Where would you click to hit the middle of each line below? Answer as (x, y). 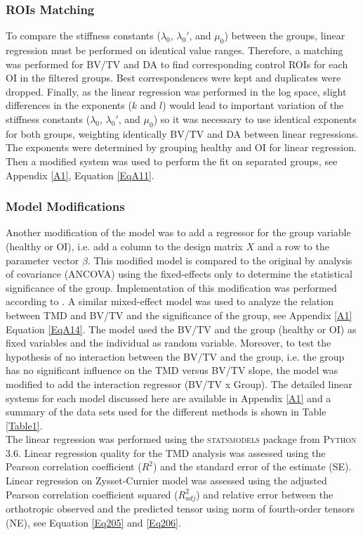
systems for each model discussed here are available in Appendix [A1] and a (169, 398)
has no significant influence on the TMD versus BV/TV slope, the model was (172, 370)
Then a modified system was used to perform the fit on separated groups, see (172, 161)
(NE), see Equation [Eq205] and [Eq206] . (93, 522)
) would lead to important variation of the (253, 105)
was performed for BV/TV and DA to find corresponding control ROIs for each (177, 64)
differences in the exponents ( (69, 105)
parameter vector (42, 260)
